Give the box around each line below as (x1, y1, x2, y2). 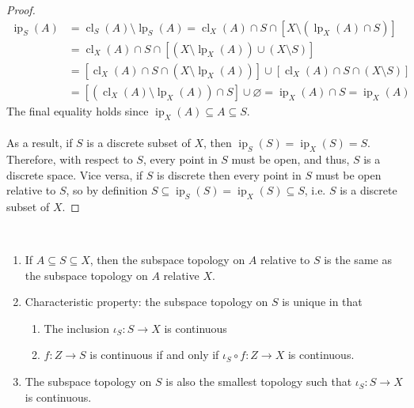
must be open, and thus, (231, 150, 350, 167)
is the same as (324, 251, 392, 268)
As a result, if (6, 134, 73, 151)
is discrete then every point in (157, 166, 302, 183)
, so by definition (66, 182, 148, 198)
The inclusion (44, 319, 110, 336)
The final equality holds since (6, 102, 149, 119)
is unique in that (282, 293, 363, 310)
